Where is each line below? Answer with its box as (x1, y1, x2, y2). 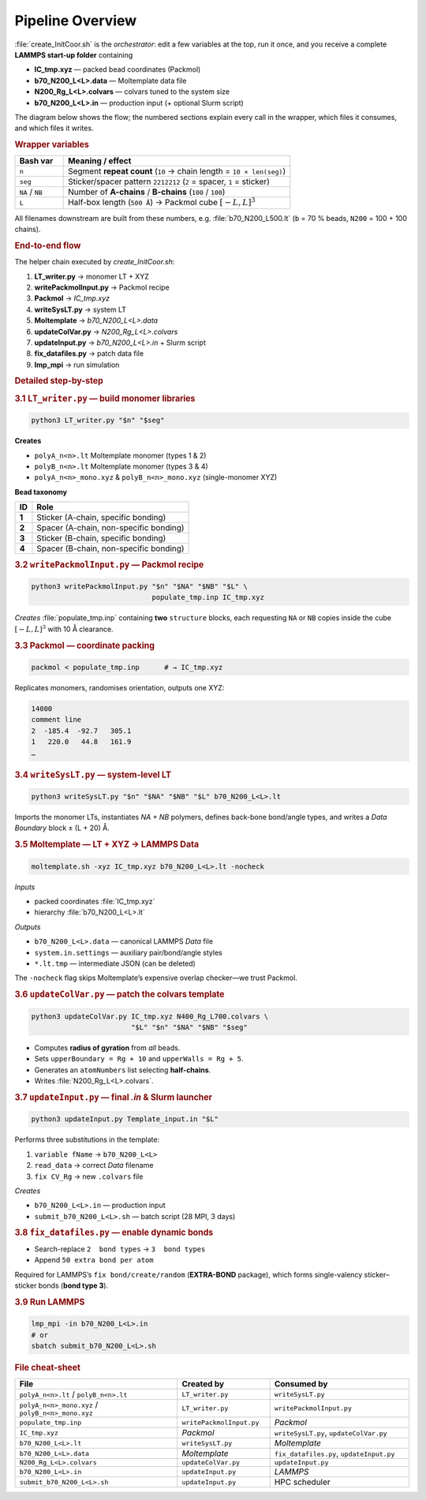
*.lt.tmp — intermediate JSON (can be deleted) (34, 959, 196, 968)
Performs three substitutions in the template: (14, 1135, 160, 1144)
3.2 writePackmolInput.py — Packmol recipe (14, 559, 204, 570)
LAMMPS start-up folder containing (14, 50, 133, 59)
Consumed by (274, 1378, 328, 1390)
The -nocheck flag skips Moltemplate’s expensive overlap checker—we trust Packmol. (14, 973, 297, 982)
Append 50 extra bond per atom (34, 1255, 154, 1265)
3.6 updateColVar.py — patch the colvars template (14, 989, 225, 1000)
